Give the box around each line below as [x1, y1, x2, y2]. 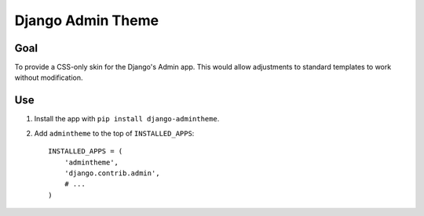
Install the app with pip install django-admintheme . [34, 114, 220, 124]
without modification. [14, 73, 83, 82]
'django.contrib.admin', [64, 168, 160, 178]
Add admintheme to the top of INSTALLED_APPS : [34, 128, 195, 138]
